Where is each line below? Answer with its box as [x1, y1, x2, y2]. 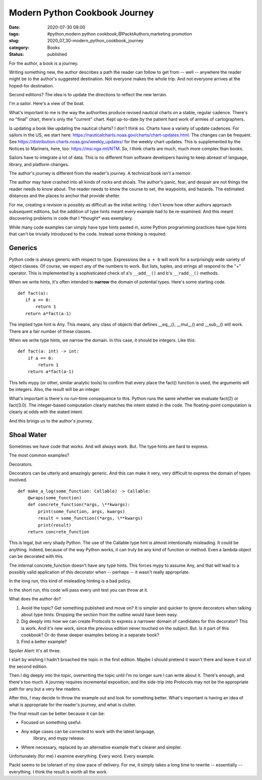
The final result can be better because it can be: [9, 711, 105, 716]
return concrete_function [27, 529, 90, 535]
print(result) [38, 522, 72, 528]
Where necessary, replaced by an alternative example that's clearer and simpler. [21, 744, 182, 750]
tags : [9, 31, 20, 36]
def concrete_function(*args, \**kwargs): [27, 502, 131, 508]
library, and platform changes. [9, 161, 69, 167]
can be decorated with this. [9, 554, 64, 560]
